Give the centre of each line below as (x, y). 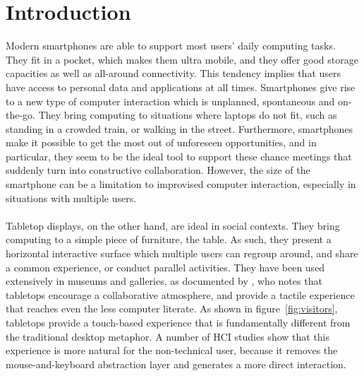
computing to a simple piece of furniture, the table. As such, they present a (169, 239)
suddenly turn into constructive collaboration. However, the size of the (158, 170)
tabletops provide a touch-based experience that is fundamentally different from (178, 322)
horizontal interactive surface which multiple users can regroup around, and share (182, 253)
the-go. (20, 115)
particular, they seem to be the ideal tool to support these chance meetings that (179, 156)
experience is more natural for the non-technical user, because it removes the (172, 350)
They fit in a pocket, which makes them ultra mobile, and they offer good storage (182, 59)
